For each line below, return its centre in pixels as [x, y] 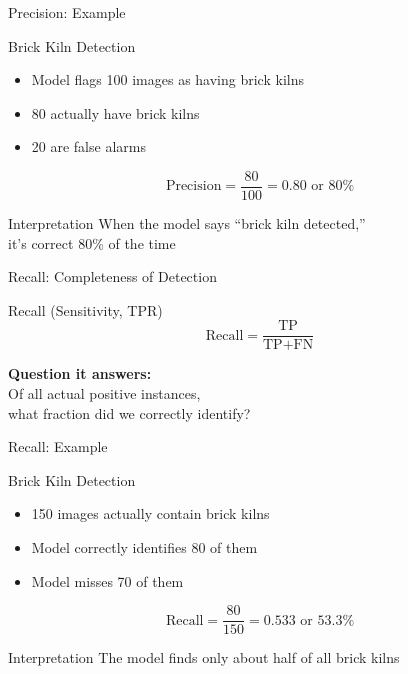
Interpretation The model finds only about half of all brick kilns [204, 657]
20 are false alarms [88, 146]
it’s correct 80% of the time [92, 242]
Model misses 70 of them [107, 580]
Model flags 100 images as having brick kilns [167, 79]
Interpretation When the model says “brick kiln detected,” [187, 223]
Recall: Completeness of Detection [112, 276]
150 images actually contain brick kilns [150, 513]
